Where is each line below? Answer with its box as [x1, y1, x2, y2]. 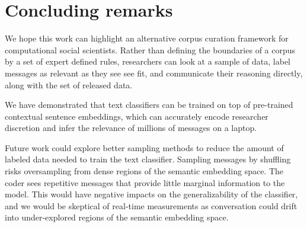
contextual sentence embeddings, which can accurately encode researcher [5, 110, 268, 122]
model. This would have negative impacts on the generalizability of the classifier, [5, 188, 298, 200]
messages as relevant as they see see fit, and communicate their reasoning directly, [5, 66, 303, 79]
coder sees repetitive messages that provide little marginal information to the [5, 176, 285, 188]
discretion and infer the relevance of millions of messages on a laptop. [5, 122, 257, 134]
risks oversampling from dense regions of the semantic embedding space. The [5, 165, 284, 177]
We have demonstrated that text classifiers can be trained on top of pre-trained [5, 98, 293, 111]
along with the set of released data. [5, 78, 133, 91]
